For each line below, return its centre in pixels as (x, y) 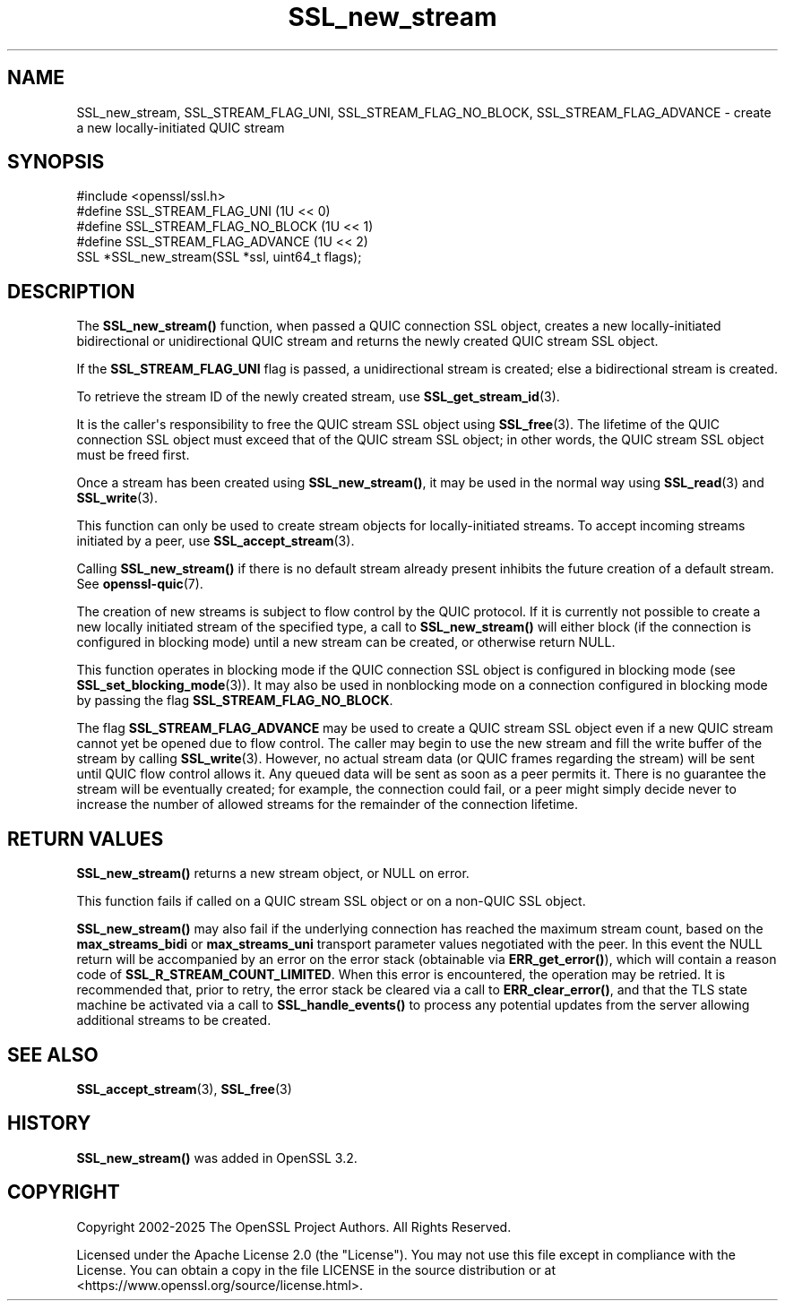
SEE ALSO (53, 1054)
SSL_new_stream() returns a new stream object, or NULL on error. (273, 873)
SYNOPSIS (56, 162)
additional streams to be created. (174, 1020)
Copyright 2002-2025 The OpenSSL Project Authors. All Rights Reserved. (294, 1226)
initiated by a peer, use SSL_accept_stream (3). (216, 541)
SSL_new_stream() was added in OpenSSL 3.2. (217, 1157)
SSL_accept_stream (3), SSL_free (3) (184, 1089)
